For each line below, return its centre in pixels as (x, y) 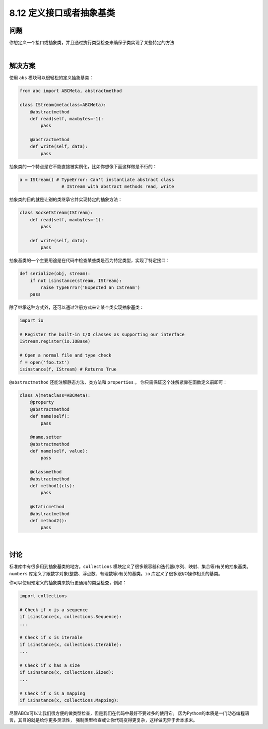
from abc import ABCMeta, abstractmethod (71, 91)
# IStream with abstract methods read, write (118, 187)
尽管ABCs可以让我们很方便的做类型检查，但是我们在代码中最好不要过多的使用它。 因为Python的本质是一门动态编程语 (129, 713)
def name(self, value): (59, 451)
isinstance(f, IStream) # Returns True (68, 369)
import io (32, 320)
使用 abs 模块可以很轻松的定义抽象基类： (51, 78)
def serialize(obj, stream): (55, 274)
